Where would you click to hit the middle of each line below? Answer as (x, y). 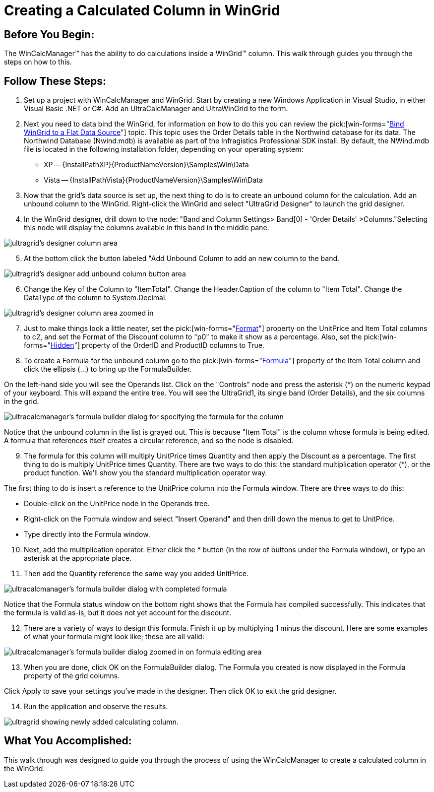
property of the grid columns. (72, 676)
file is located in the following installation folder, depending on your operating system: (164, 149)
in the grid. (22, 401)
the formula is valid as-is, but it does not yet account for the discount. (118, 613)
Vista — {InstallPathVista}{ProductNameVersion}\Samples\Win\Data (153, 180)
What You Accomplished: (68, 741)
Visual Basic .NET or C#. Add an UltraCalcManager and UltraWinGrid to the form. (156, 109)
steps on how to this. (38, 62)
